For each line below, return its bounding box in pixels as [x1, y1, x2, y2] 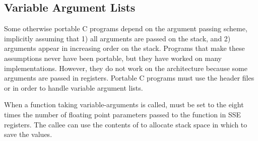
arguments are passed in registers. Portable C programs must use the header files [4, 73, 254, 83]
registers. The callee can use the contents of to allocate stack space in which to [4, 119, 247, 129]
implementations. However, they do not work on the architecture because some [4, 62, 247, 73]
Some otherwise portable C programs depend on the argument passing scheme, [4, 23, 247, 34]
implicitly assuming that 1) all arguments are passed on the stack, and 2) [4, 33, 231, 43]
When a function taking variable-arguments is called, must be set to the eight [4, 99, 244, 110]
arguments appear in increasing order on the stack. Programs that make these [4, 43, 245, 53]
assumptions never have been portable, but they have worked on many [4, 52, 222, 63]
